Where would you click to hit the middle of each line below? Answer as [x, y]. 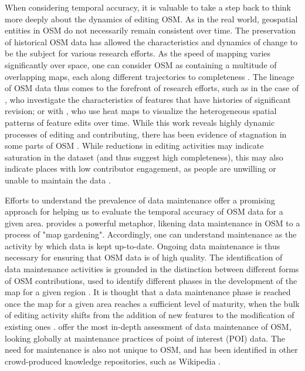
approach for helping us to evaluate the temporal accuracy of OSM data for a [144, 211]
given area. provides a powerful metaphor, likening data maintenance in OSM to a [152, 223]
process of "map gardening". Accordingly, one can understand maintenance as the [151, 234]
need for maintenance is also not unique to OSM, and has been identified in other [151, 350]
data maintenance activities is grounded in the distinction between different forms [152, 269]
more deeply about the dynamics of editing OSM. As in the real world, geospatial [151, 19]
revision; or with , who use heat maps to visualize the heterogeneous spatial [141, 111]
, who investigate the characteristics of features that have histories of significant [148, 99]
